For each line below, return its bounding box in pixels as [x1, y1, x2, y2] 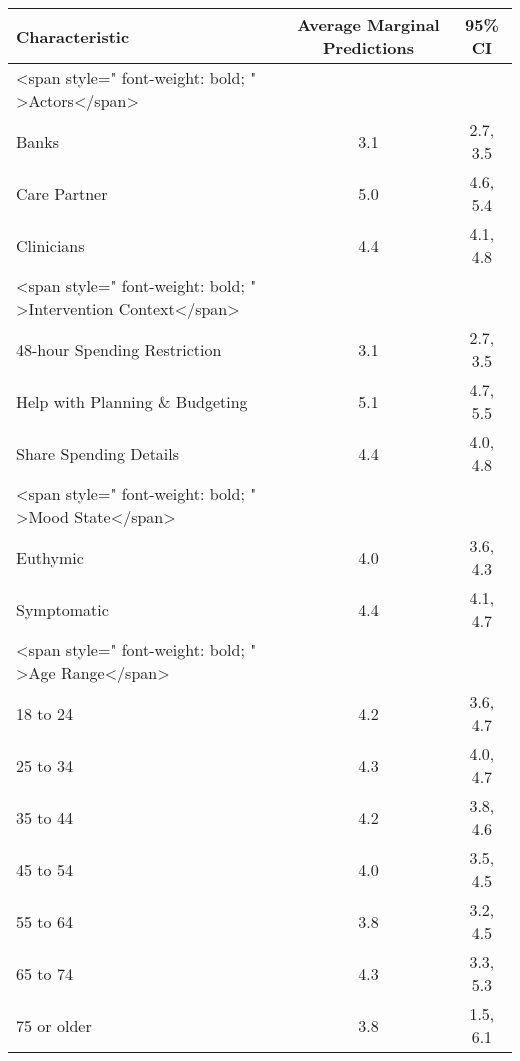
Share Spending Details [16, 441, 180, 465]
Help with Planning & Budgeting [16, 389, 248, 413]
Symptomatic [16, 597, 109, 621]
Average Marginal [297, 13, 440, 36]
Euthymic [16, 545, 84, 569]
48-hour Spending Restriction [16, 337, 222, 361]
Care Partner [16, 181, 108, 205]
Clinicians [16, 233, 85, 257]
